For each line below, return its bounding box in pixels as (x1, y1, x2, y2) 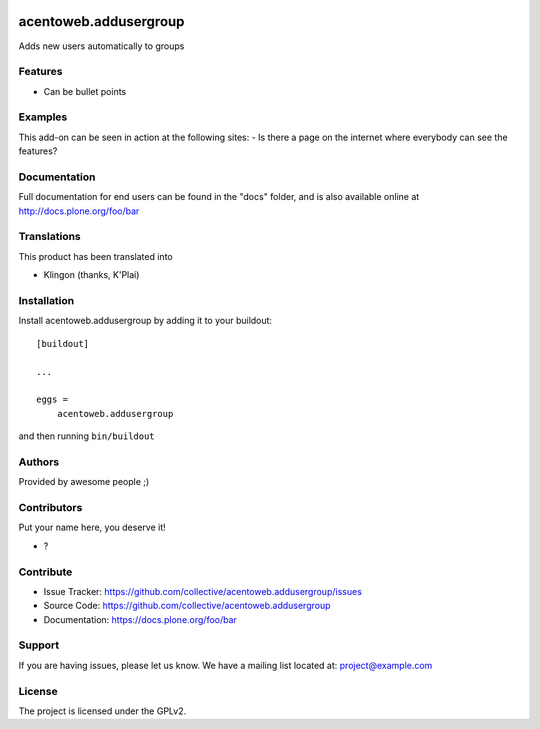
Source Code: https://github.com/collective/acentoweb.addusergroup (43, 600, 331, 612)
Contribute (18, 565, 73, 579)
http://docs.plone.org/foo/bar (18, 205, 140, 217)
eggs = (36, 394, 69, 405)
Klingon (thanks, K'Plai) (43, 269, 140, 281)
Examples (18, 110, 68, 124)
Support (18, 638, 60, 652)
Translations (18, 230, 82, 244)
